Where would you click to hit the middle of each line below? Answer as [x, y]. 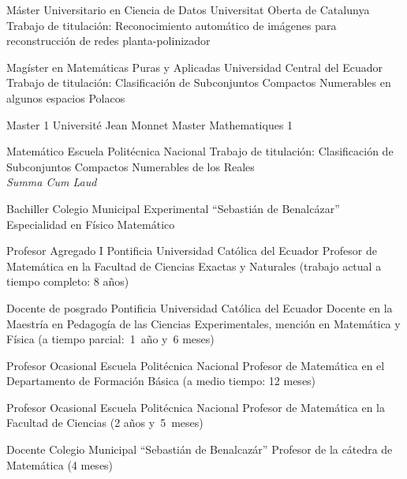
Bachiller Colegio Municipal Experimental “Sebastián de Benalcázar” [173, 208]
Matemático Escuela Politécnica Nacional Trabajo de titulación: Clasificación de [200, 151]
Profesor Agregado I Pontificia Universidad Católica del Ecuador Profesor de [192, 251]
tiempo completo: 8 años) [68, 281]
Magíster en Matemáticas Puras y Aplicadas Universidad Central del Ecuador [195, 67]
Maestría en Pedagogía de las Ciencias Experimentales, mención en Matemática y [203, 323]
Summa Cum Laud [52, 182]
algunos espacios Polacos [66, 97]
